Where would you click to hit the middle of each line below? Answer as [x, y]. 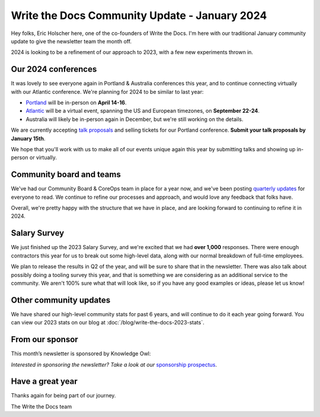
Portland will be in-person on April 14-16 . [76, 103]
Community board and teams [66, 175]
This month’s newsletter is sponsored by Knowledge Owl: [81, 354]
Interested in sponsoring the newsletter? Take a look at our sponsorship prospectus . [114, 364]
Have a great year [44, 382]
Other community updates [61, 300]
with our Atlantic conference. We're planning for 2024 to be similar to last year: [107, 91]
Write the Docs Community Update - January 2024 [139, 15]
